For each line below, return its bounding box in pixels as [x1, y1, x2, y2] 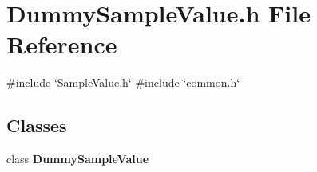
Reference [6, 28, 117, 61]
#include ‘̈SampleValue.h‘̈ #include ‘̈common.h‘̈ [6, 74, 240, 91]
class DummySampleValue [6, 150, 149, 167]
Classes [6, 113, 67, 138]
